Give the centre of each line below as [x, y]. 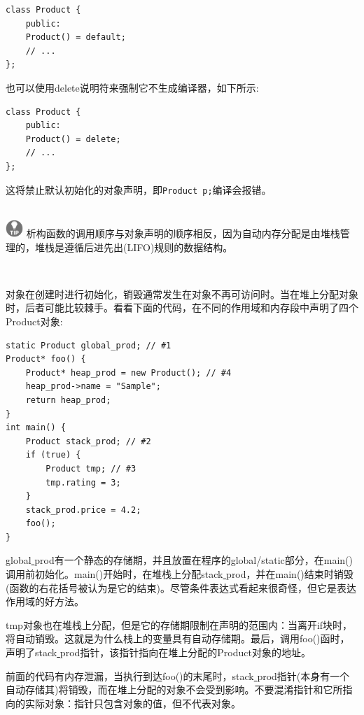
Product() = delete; [73, 139]
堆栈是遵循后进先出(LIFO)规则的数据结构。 [134, 247]
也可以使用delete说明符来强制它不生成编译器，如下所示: [132, 87]
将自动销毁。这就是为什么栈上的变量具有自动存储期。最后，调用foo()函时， [178, 638]
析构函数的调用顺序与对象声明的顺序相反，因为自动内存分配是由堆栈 [183, 233]
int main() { [36, 428]
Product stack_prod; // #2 [88, 441]
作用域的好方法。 [45, 601]
